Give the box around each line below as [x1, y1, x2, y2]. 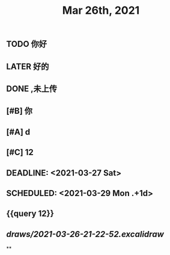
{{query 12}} [6, 209, 54, 219]
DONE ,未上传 [6, 84, 58, 94]
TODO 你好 [6, 39, 47, 49]
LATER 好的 [6, 61, 49, 72]
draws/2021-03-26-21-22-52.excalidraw [6, 229, 164, 239]
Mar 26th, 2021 [62, 4, 140, 17]
